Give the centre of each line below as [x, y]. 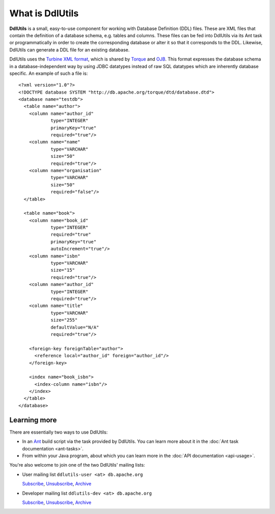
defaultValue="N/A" [75, 327]
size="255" [64, 320]
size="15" [63, 270]
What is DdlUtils [44, 13]
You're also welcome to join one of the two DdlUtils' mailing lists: [77, 465]
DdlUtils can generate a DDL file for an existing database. [70, 50]
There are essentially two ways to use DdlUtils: [59, 432]
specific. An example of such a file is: [49, 73]
